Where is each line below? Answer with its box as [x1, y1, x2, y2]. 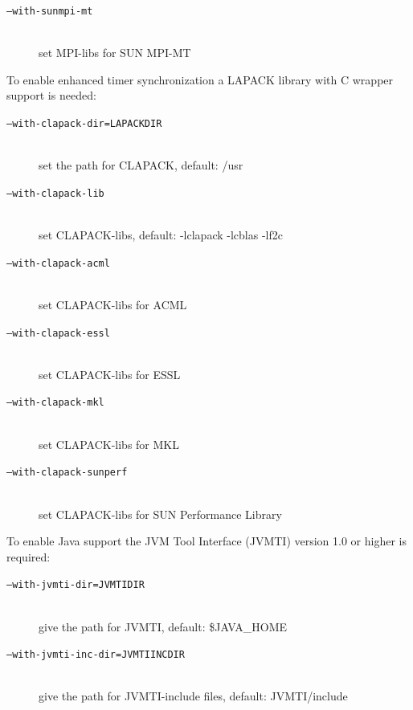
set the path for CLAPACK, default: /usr [39, 157, 243, 173]
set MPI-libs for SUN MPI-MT [39, 44, 191, 61]
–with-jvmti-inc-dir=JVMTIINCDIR [6, 649, 185, 661]
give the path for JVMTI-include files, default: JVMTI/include [39, 688, 348, 704]
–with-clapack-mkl [6, 397, 104, 409]
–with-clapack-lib [6, 187, 104, 199]
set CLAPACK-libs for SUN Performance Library [39, 505, 282, 522]
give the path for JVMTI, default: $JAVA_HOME [39, 618, 288, 635]
